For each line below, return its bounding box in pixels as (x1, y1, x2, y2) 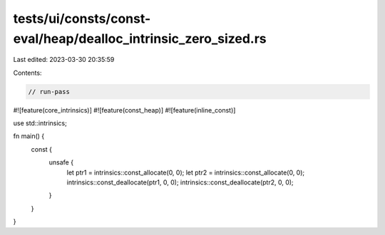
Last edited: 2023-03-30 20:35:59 (13, 56, 115, 64)
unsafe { (48, 158, 74, 167)
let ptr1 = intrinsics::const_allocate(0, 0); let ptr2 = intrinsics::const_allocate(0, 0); (66, 168, 305, 177)
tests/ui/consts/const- (13, 11, 151, 26)
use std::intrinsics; (13, 119, 67, 127)
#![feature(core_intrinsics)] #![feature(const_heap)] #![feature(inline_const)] (13, 105, 236, 114)
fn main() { (13, 132, 45, 140)
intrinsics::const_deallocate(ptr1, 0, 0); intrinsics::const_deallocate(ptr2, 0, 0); (66, 178, 294, 187)
